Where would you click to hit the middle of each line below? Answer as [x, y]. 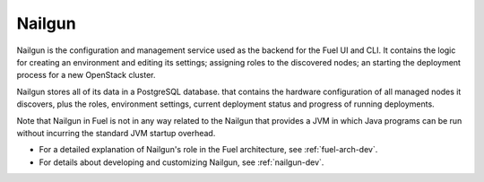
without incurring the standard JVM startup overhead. [116, 133]
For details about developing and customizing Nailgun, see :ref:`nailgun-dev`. [181, 162]
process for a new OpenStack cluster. [86, 75]
